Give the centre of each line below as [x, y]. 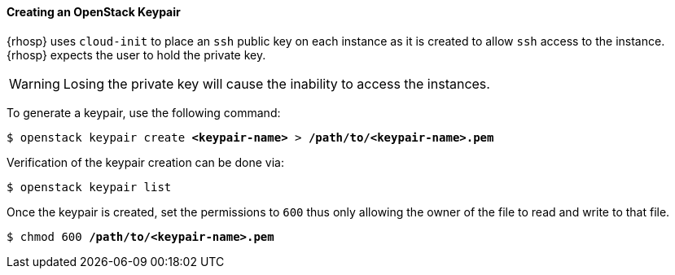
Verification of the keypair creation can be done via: [145, 162]
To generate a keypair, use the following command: [144, 112]
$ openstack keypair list [89, 187]
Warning [35, 83]
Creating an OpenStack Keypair [94, 12]
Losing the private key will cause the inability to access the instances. [276, 83]
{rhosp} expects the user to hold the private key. [136, 55]
